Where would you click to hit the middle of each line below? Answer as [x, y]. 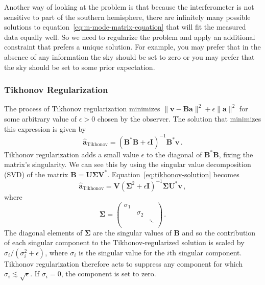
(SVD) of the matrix [36, 174]
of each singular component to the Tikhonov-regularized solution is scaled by [124, 242]
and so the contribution [219, 232]
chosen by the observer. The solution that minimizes [179, 118]
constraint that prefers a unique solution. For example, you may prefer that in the [132, 47]
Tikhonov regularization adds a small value [71, 154]
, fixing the [236, 154]
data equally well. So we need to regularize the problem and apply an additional [130, 37]
